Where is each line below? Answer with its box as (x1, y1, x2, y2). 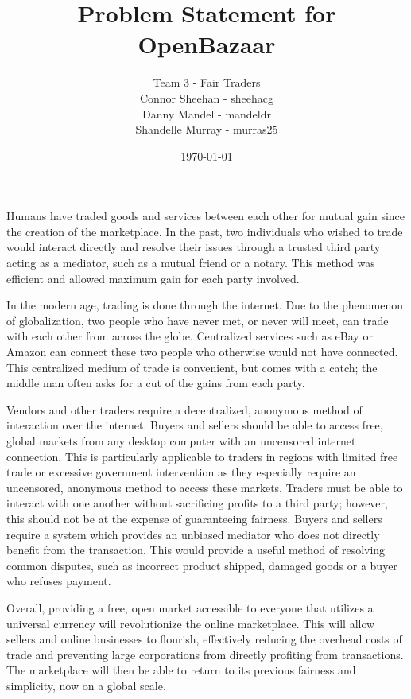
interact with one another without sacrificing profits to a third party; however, (6, 495, 388, 511)
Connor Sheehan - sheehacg (139, 89, 274, 106)
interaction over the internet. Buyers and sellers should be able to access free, (6, 417, 383, 433)
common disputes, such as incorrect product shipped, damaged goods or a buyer (6, 557, 397, 573)
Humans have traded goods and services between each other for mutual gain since (6, 208, 405, 224)
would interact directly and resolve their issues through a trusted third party (6, 239, 381, 255)
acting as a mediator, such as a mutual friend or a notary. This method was (6, 254, 375, 271)
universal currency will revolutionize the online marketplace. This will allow (6, 615, 375, 631)
